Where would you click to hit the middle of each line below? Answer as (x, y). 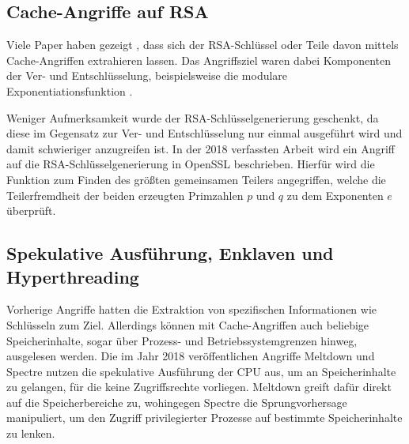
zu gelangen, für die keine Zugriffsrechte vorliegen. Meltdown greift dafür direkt (199, 387)
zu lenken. (31, 433)
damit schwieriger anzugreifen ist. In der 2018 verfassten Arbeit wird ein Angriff (201, 148)
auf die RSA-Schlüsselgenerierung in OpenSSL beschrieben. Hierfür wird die (191, 164)
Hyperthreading (73, 276)
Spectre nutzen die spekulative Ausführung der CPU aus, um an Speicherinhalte (201, 371)
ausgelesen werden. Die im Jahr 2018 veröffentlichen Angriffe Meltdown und (191, 356)
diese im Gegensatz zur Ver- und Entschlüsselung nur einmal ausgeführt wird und (204, 133)
